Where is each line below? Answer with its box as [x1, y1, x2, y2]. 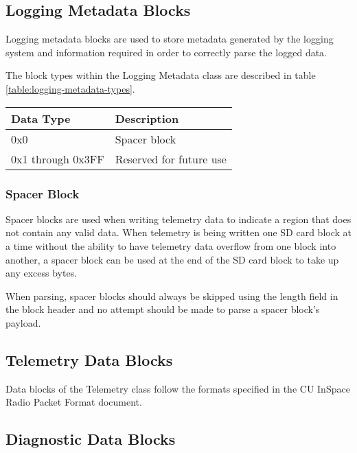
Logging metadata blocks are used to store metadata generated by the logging [5, 32, 334, 46]
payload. [5, 315, 41, 329]
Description [115, 110, 179, 126]
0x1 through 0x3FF [11, 150, 104, 167]
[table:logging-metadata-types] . [5, 81, 135, 95]
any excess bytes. [5, 266, 78, 280]
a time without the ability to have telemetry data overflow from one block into [5, 238, 336, 253]
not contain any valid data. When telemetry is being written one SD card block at [5, 225, 352, 240]
